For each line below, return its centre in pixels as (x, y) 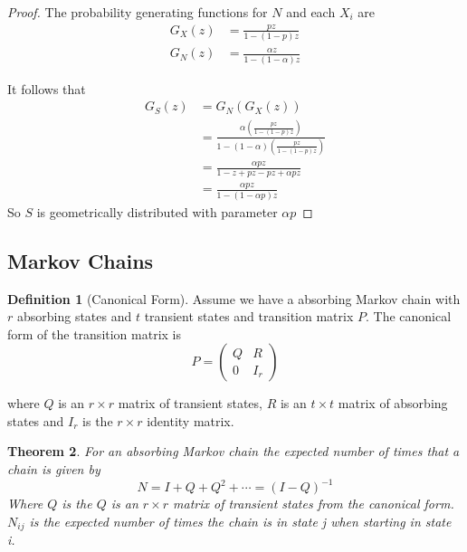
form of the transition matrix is (95, 333)
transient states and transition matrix (249, 316)
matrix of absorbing (393, 403)
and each (311, 12)
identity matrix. (191, 420)
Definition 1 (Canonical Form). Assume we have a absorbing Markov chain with (234, 298)
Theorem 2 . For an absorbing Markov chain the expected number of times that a (233, 451)
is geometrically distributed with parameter (157, 211)
